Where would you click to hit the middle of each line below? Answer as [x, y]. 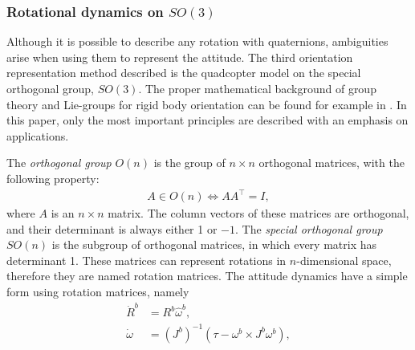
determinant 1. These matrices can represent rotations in [146, 260]
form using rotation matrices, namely [98, 292]
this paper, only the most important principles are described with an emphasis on [207, 120]
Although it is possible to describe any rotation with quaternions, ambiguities [197, 41]
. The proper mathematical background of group [257, 88]
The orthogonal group [59, 163]
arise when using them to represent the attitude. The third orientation [180, 57]
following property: [53, 178]
